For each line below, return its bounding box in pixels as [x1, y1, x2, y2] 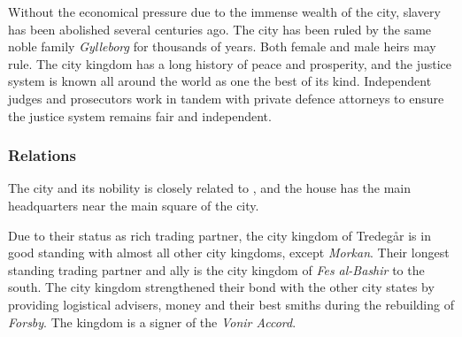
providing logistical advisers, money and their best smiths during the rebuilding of [8, 295, 454, 313]
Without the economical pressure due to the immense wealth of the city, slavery [8, 3, 441, 20]
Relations [8, 144, 76, 166]
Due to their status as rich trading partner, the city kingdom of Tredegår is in [8, 226, 431, 244]
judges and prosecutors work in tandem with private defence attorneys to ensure [8, 88, 444, 107]
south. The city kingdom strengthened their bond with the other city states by [8, 278, 435, 296]
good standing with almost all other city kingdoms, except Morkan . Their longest [8, 243, 450, 262]
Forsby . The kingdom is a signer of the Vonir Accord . [8, 312, 296, 331]
